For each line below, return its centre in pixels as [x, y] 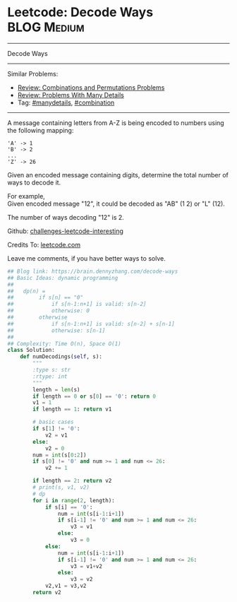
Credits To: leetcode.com [44, 244]
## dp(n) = [26, 291]
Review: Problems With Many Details [71, 95]
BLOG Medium [46, 27]
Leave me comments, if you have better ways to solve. [86, 258]
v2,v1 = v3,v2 [66, 586]
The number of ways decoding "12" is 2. [66, 217]
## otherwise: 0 [49, 311]
